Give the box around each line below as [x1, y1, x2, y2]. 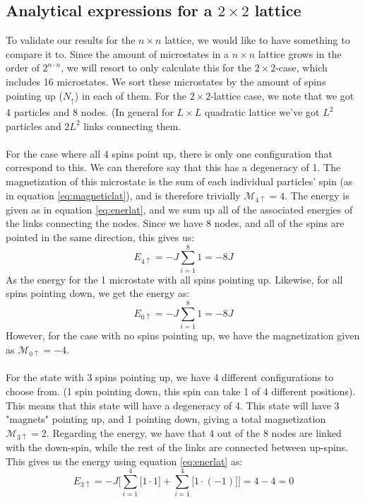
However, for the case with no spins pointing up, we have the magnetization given [6, 328, 360, 342]
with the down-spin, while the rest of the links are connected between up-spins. [6, 439, 349, 454]
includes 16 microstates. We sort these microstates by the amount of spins [6, 74, 326, 88]
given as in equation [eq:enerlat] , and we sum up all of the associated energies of [6, 202, 353, 216]
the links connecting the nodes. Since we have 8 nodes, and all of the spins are [6, 216, 345, 230]
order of [6, 60, 40, 75]
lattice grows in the [258, 46, 342, 61]
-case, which [275, 60, 328, 75]
